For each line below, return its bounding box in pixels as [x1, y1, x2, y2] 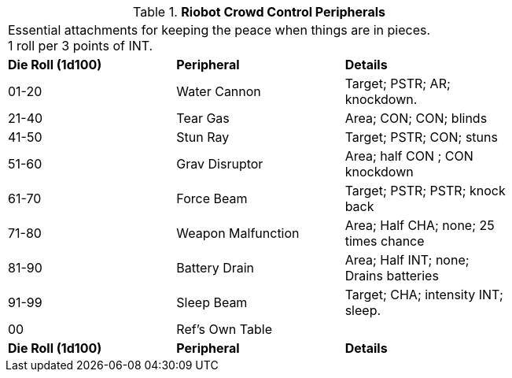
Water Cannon [176, 83, 261, 99]
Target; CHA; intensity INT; [344, 287, 503, 302]
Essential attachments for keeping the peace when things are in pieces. [8, 22, 431, 38]
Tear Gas [176, 110, 230, 126]
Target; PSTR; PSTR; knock [344, 183, 506, 198]
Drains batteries [344, 268, 439, 283]
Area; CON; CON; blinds [344, 110, 488, 126]
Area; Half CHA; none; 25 [344, 217, 495, 233]
